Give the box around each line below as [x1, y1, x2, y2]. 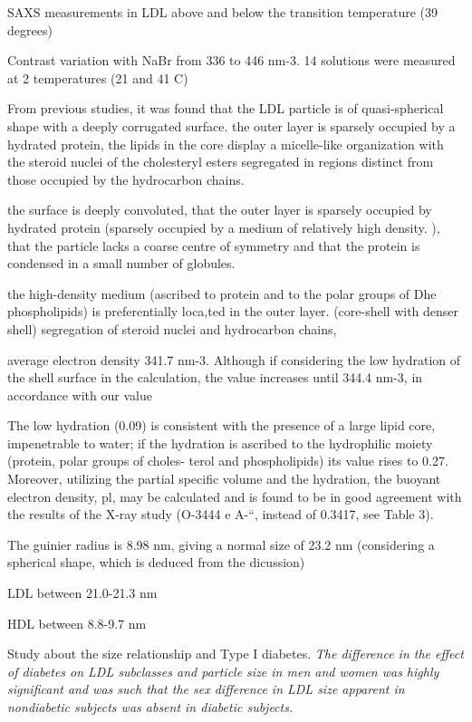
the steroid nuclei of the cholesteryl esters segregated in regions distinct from [7, 152, 434, 171]
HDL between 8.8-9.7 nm [7, 613, 147, 632]
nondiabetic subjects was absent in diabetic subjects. [7, 698, 294, 716]
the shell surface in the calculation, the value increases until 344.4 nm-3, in [7, 368, 423, 387]
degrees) [7, 20, 53, 39]
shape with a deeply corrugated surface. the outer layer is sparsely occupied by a [7, 116, 456, 135]
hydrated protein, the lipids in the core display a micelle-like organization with [7, 134, 444, 153]
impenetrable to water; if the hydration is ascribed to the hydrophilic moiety [7, 433, 433, 452]
